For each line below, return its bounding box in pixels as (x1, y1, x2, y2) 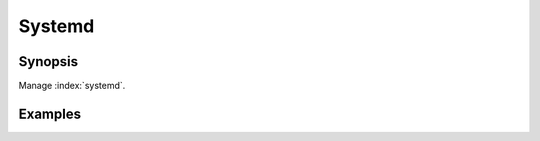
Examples (18, 105, 82, 122)
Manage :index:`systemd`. (18, 80, 126, 92)
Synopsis (18, 53, 79, 70)
